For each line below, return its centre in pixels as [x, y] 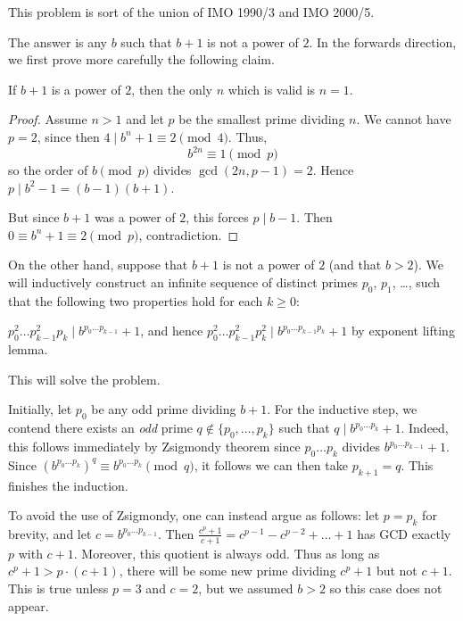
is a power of [86, 89]
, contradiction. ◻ [189, 234]
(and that [355, 265]
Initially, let [40, 409]
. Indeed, [425, 428]
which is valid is [272, 89]
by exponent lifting [403, 331]
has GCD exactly [404, 533]
